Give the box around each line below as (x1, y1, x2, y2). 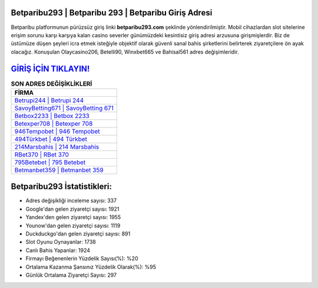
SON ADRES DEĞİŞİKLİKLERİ (11, 80, 92, 88)
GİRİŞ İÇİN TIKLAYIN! (11, 64, 90, 74)
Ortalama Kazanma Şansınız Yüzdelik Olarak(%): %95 (25, 263, 156, 270)
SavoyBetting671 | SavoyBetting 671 (14, 104, 114, 112)
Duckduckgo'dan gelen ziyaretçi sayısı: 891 (25, 230, 131, 237)
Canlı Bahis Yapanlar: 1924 (25, 247, 91, 254)
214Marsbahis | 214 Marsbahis (14, 142, 100, 150)
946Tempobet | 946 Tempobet (14, 127, 100, 135)
